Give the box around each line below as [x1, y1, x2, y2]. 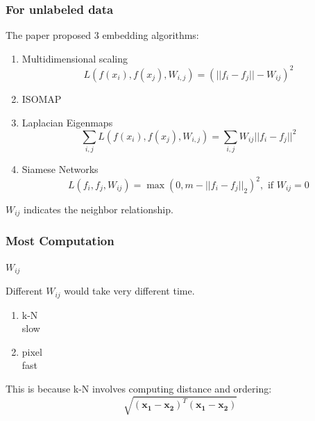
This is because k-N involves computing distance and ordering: [6, 381, 272, 395]
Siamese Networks [22, 161, 99, 176]
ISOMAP [22, 91, 62, 106]
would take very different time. [64, 283, 195, 298]
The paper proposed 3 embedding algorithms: [6, 28, 199, 42]
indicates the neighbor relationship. [24, 202, 173, 217]
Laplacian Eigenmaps [22, 115, 113, 129]
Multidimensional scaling [22, 51, 128, 65]
